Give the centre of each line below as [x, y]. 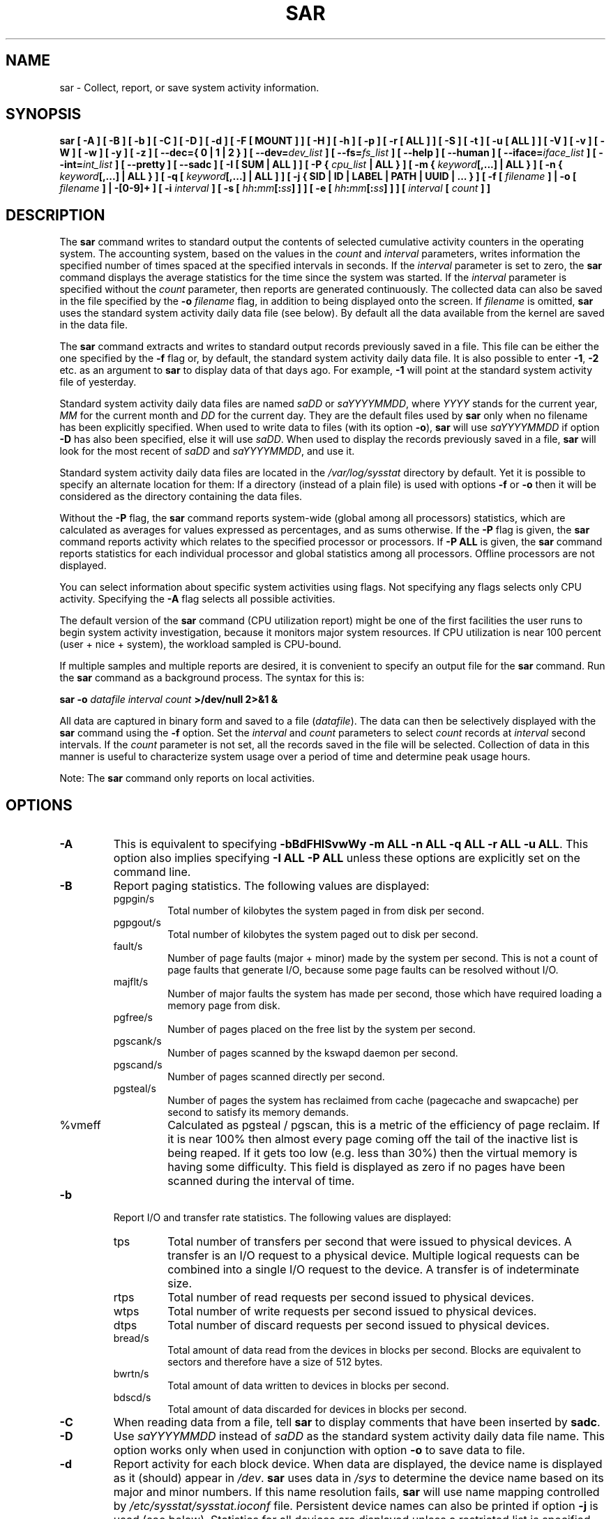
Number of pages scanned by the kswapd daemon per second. [313, 1053]
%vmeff [80, 1125]
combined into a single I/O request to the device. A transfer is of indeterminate [374, 1270]
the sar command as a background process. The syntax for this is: [212, 678]
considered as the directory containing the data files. [181, 497]
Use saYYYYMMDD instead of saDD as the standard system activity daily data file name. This [359, 1436]
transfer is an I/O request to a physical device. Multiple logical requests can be [374, 1256]
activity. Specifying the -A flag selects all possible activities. [197, 599]
